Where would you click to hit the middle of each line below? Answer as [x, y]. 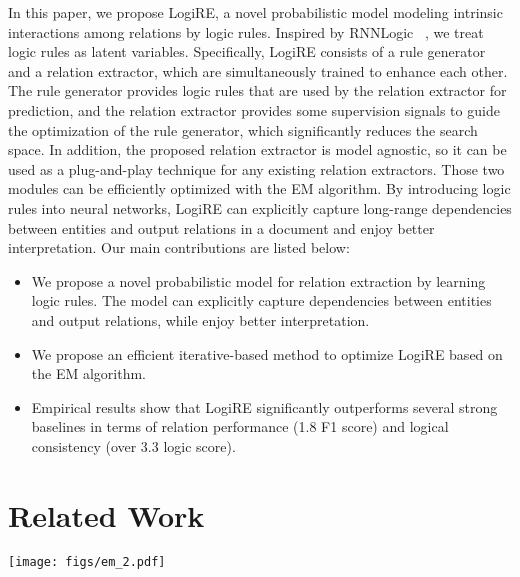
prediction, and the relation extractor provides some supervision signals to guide [254, 109]
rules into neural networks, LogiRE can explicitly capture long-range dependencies [260, 207]
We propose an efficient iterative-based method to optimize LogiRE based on [267, 353]
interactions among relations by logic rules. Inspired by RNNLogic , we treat [246, 31]
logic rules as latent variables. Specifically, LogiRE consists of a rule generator [247, 51]
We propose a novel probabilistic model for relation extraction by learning [258, 280]
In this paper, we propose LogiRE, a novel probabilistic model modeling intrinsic [255, 12]
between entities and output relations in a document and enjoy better [221, 227]
